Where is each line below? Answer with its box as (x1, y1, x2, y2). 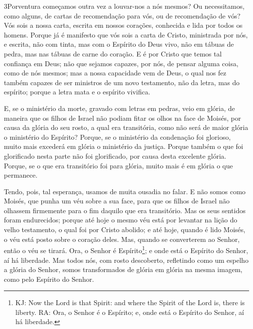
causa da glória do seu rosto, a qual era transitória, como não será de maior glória (4, 122, 248, 132)
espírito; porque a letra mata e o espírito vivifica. (4, 87, 150, 97)
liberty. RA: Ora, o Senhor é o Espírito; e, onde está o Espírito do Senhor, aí (15, 307, 244, 317)
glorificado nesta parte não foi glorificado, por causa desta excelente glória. (4, 150, 226, 161)
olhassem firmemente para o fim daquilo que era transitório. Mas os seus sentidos (4, 205, 246, 215)
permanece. (4, 170, 37, 180)
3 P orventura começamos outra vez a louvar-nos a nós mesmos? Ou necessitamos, (4, 1, 245, 11)
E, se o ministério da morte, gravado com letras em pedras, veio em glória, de (4, 103, 235, 113)
